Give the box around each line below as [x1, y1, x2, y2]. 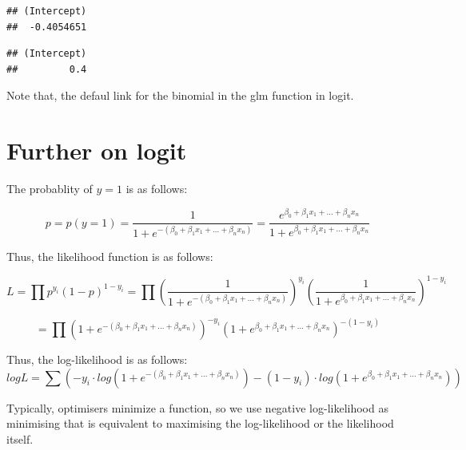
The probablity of [6, 180, 93, 197]
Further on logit [6, 134, 187, 167]
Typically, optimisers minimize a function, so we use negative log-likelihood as [6, 399, 388, 416]
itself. [6, 430, 34, 447]
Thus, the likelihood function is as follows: [6, 247, 213, 264]
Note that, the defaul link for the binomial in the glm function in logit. [6, 87, 354, 104]
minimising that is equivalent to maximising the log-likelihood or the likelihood [6, 415, 394, 432]
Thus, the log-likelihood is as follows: [6, 351, 188, 368]
